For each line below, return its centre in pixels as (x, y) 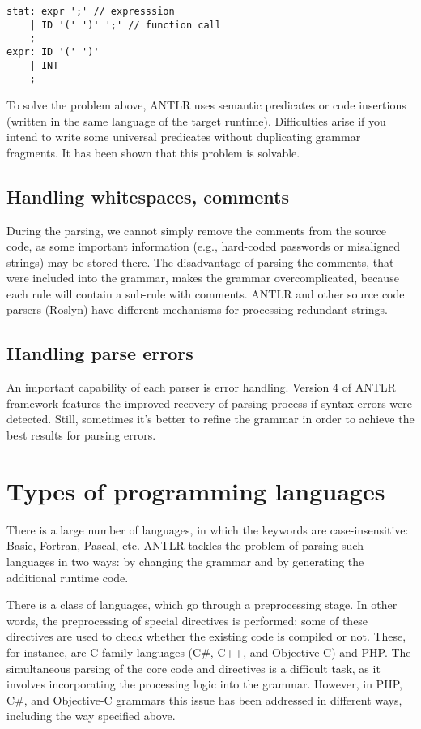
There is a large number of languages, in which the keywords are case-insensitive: (208, 529)
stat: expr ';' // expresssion (91, 11)
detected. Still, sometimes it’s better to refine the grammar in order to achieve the (210, 419)
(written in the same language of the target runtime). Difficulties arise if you (196, 120)
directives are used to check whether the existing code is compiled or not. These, (206, 636)
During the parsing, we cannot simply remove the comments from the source (196, 230)
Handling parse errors (100, 353)
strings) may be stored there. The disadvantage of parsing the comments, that (200, 262)
